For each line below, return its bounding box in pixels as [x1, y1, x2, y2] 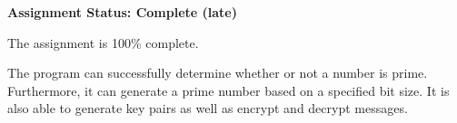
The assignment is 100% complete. [7, 33, 199, 52]
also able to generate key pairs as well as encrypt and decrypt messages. [7, 99, 408, 118]
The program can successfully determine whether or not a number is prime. [7, 63, 428, 82]
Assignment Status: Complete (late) [7, 3, 237, 21]
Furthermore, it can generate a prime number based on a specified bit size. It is [7, 80, 450, 99]
